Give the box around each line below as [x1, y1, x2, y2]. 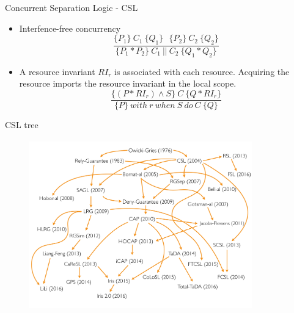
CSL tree [5, 118, 39, 131]
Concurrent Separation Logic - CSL [5, 1, 138, 13]
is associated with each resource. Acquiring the [114, 65, 290, 77]
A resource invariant [19, 65, 95, 77]
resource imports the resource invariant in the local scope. [19, 77, 237, 90]
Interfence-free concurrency [19, 21, 121, 34]
